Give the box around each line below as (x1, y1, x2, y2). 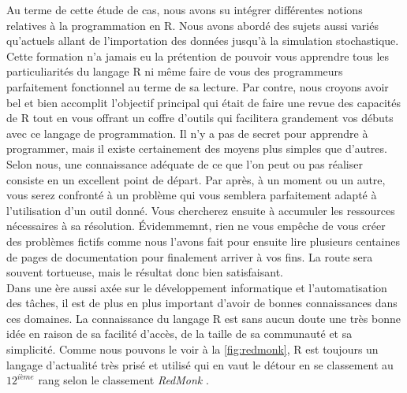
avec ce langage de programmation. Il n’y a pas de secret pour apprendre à (6, 124, 368, 141)
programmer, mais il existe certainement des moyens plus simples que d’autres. (6, 140, 387, 157)
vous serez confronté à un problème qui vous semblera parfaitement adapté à (6, 187, 377, 203)
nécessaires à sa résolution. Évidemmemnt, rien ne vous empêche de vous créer (6, 217, 386, 234)
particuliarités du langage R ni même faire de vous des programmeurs (6, 63, 343, 80)
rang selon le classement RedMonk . (38, 372, 209, 388)
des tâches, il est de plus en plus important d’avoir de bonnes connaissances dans (6, 295, 398, 311)
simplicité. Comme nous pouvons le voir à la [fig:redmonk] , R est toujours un (6, 341, 379, 358)
